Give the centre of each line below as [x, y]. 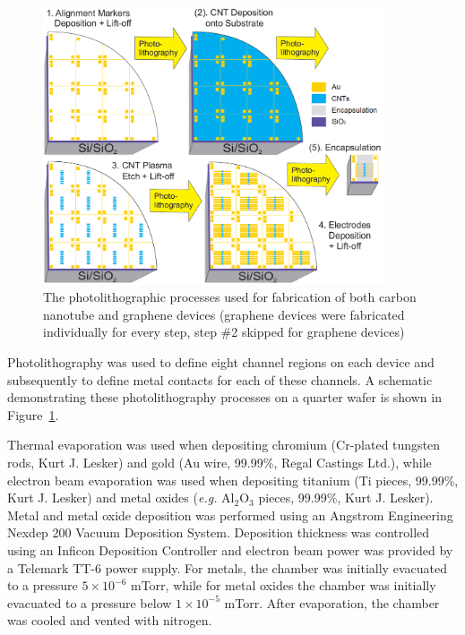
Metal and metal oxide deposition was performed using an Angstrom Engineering [230, 515]
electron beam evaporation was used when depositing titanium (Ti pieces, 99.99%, [233, 480]
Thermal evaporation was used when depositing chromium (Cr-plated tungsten [224, 445]
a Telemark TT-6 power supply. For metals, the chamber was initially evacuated [227, 567]
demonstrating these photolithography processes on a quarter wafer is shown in [224, 397]
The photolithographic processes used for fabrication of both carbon [230, 297]
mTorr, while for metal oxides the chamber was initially [283, 585]
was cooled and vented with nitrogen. [110, 620]
